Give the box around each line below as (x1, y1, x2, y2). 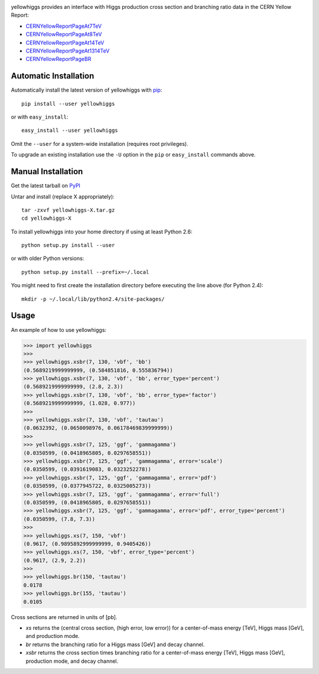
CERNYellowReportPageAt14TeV (25, 39, 105, 46)
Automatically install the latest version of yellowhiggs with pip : (11, 86, 162, 94)
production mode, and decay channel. (25, 657, 119, 665)
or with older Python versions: (11, 255, 84, 262)
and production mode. (25, 633, 80, 640)
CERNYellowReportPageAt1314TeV (25, 47, 110, 54)
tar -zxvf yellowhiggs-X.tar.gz (21, 207, 115, 213)
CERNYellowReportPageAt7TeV (25, 22, 102, 30)
